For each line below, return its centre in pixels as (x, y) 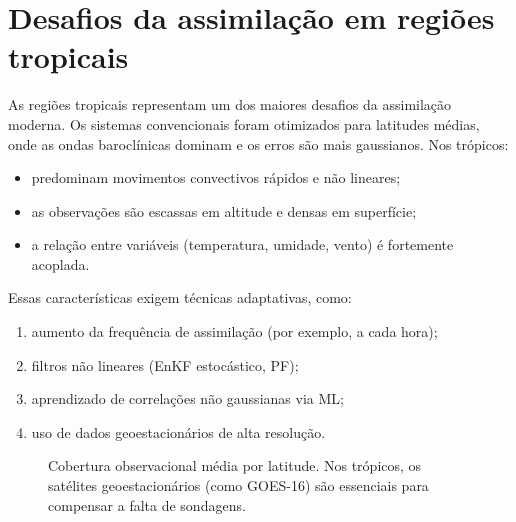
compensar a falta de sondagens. (147, 504)
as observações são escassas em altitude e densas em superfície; (224, 210)
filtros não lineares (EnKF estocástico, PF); (165, 364)
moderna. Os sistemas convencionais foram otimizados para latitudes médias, (244, 123)
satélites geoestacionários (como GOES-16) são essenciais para (238, 485)
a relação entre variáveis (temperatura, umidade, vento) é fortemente (242, 244)
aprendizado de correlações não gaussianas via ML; (187, 398)
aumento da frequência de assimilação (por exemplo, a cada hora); (234, 331)
